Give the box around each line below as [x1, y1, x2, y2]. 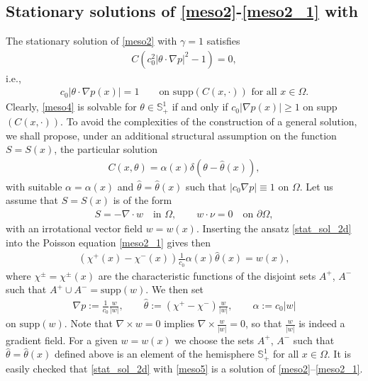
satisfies [206, 33, 240, 48]
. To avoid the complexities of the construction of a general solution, [60, 113, 357, 128]
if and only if [172, 99, 228, 114]
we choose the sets [174, 332, 255, 347]
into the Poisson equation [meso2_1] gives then [6, 234, 211, 249]
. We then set [145, 282, 204, 297]
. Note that [64, 316, 113, 331]
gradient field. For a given [6, 332, 118, 347]
